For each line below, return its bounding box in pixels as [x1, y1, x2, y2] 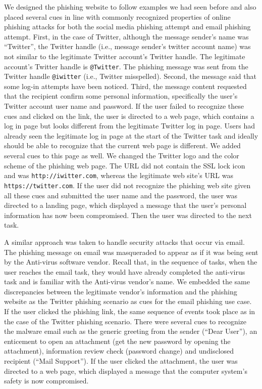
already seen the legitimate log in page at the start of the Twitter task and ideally [4, 130, 258, 141]
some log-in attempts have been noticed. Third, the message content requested [4, 80, 247, 91]
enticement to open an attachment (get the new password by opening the [4, 335, 231, 346]
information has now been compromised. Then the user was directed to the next [4, 209, 252, 220]
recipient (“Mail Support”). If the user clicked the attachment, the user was [4, 356, 238, 366]
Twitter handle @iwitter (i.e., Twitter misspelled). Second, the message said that [4, 71, 256, 81]
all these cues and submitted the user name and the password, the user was [4, 190, 237, 200]
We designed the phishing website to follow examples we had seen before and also [4, 2, 256, 12]
